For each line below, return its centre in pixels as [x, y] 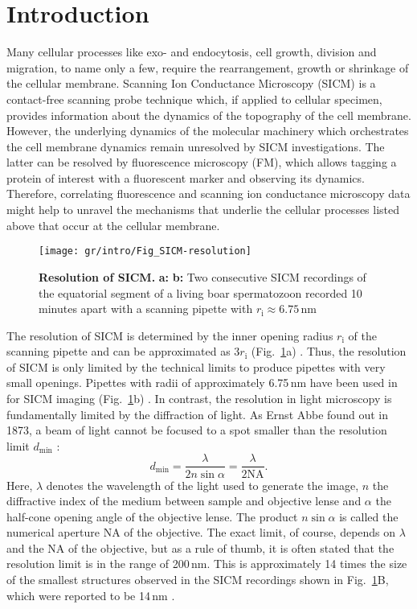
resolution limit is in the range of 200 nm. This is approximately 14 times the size [207, 564]
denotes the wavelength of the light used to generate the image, [202, 485]
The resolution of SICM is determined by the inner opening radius [170, 335]
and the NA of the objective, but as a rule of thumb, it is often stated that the [200, 547]
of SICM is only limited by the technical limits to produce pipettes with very [196, 366]
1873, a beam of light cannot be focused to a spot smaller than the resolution [197, 430]
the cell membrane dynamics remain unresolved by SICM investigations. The [196, 146]
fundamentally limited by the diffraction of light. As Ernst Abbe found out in [197, 414]
